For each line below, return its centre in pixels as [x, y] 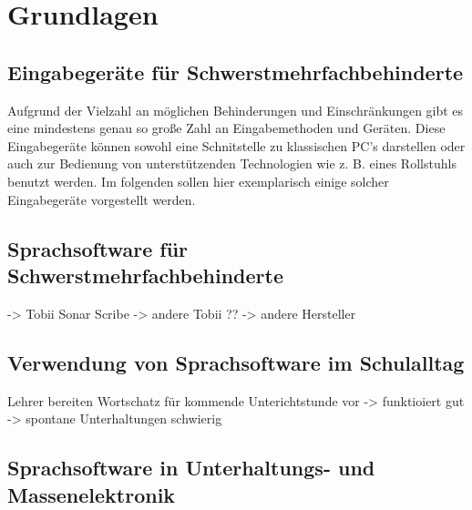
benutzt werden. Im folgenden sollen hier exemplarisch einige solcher [198, 181]
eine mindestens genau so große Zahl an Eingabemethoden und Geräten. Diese [226, 128]
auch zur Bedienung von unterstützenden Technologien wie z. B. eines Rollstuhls [232, 163]
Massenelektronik [92, 494]
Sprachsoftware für [98, 248]
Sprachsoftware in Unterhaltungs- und [191, 468]
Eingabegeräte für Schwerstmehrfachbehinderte [236, 71]
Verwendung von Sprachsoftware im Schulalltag [236, 362]
